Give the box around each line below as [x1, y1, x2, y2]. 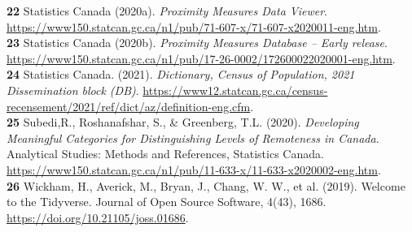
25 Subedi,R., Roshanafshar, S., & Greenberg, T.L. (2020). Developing [7, 114, 359, 131]
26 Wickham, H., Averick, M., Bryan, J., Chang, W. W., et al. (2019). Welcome [7, 177, 405, 194]
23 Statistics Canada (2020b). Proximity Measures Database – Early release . [7, 34, 388, 51]
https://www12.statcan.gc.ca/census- [142, 81, 328, 98]
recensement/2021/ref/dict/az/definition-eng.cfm [7, 97, 251, 114]
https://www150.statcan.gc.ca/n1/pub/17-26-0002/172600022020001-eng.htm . [7, 49, 396, 67]
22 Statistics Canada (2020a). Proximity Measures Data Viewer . [7, 2, 327, 19]
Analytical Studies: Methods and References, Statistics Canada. [7, 145, 324, 162]
